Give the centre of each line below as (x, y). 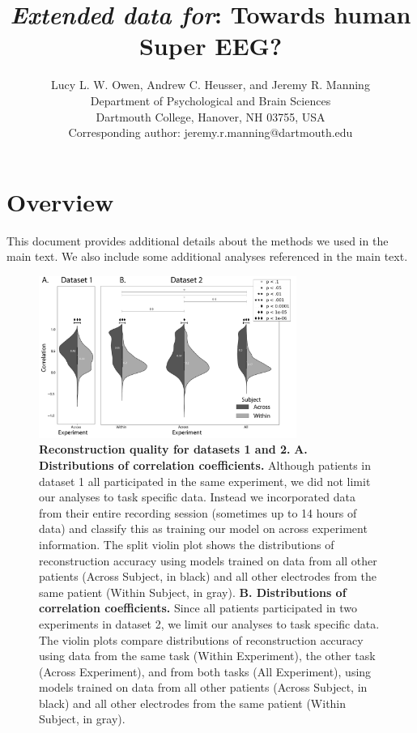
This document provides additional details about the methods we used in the (198, 240)
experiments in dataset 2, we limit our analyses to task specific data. (209, 623)
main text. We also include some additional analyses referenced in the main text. (207, 256)
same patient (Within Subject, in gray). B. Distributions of (193, 592)
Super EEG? (211, 46)
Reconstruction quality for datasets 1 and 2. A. (173, 449)
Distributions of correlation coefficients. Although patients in (205, 465)
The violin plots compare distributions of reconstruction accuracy (201, 639)
